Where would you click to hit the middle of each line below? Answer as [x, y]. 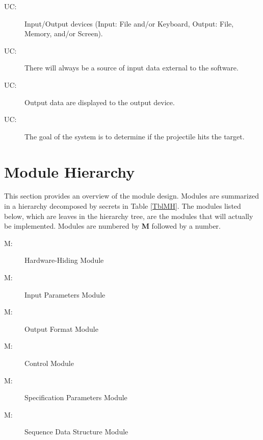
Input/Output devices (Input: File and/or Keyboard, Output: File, [129, 23]
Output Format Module [61, 328]
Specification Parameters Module [76, 397]
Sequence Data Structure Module [76, 432]
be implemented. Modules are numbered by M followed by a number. [112, 226]
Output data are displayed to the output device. [100, 102]
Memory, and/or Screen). [64, 33]
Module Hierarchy [70, 171]
